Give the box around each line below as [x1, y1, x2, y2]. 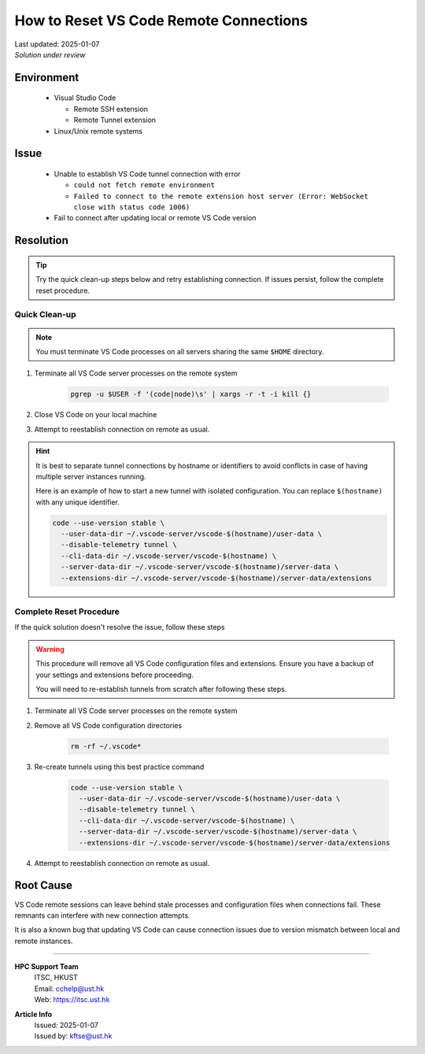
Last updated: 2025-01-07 [14, 39, 100, 49]
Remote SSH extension [73, 104, 149, 113]
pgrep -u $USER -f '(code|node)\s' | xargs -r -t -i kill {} [70, 390, 312, 399]
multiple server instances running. [35, 472, 146, 481]
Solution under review [14, 50, 86, 59]
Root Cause [14, 878, 73, 893]
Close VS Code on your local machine [34, 410, 157, 420]
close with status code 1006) [73, 203, 190, 212]
